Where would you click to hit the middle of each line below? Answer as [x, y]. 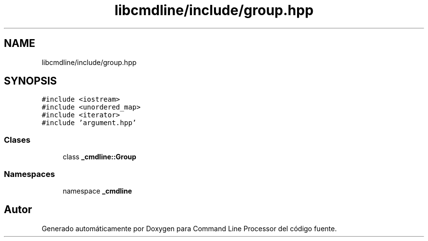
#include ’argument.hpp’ [89, 123]
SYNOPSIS [31, 81]
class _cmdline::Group [99, 157]
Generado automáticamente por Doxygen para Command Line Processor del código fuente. [189, 228]
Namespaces [30, 174]
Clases [17, 140]
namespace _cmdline [97, 191]
